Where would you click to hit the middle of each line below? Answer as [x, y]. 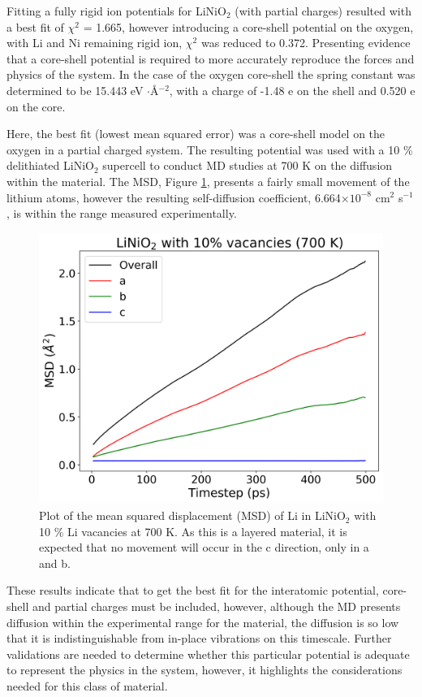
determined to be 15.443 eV [75, 90]
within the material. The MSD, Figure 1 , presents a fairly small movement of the [208, 181]
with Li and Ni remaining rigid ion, [95, 43]
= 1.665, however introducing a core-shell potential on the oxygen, [248, 26]
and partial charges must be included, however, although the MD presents [216, 606]
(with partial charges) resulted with [323, 11]
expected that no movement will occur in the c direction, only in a [204, 547]
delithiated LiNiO [50, 165]
